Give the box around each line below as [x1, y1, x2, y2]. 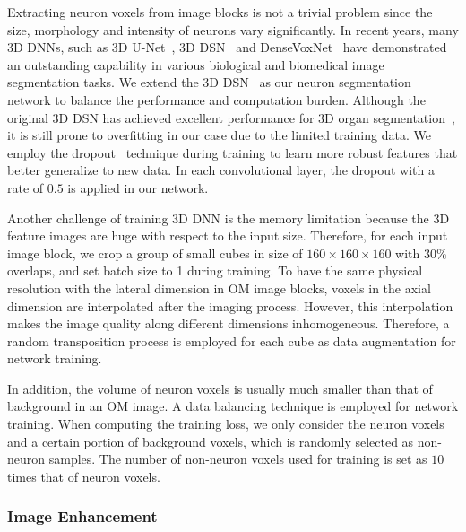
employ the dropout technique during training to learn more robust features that [7, 143, 458, 161]
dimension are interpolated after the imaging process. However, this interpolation [7, 296, 453, 315]
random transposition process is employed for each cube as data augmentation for [7, 331, 456, 350]
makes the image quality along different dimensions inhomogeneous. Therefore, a [7, 314, 450, 333]
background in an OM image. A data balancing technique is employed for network [7, 397, 459, 415]
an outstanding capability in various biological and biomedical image [7, 55, 384, 74]
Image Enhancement [7, 505, 158, 528]
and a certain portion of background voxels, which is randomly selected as [7, 432, 414, 450]
